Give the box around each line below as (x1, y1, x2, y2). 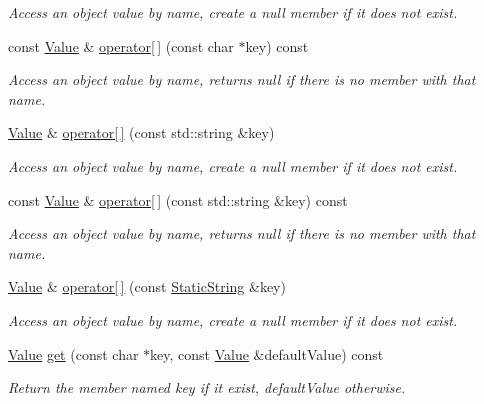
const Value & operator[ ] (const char (8, 35, 234, 56)
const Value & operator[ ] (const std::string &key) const (8, 189, 348, 210)
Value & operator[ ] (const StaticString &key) (8, 276, 286, 297)
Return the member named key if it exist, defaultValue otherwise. (8, 377, 406, 398)
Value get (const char (8, 343, 139, 364)
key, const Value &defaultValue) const (150, 343, 384, 364)
